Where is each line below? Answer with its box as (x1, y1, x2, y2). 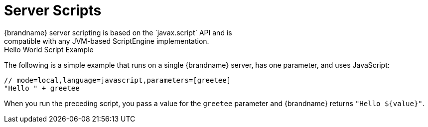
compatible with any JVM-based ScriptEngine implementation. (4, 36, 209, 45)
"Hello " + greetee (4, 84, 80, 92)
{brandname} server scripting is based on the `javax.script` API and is (4, 28, 232, 37)
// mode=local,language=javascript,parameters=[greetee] (4, 76, 231, 84)
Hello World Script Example (4, 45, 94, 54)
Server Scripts (4, 2, 102, 19)
